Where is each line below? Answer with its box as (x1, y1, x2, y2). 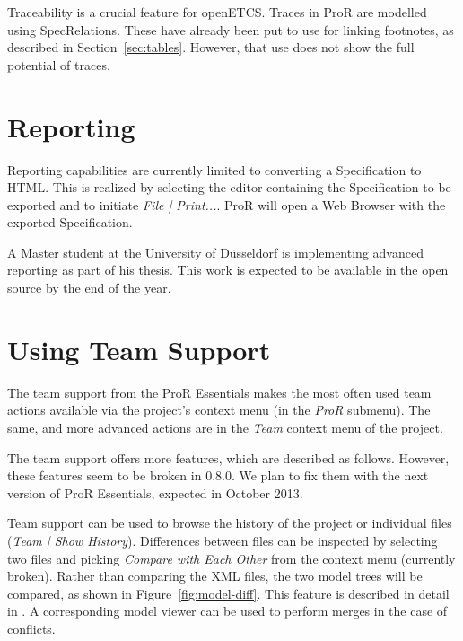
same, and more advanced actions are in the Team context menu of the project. (7, 417, 443, 436)
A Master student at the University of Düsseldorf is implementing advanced (7, 242, 424, 261)
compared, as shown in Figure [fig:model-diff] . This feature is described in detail (7, 584, 450, 602)
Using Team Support (7, 330, 271, 367)
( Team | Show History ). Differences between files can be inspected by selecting (7, 531, 438, 549)
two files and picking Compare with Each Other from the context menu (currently (7, 549, 456, 567)
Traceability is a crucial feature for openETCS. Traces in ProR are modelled (7, 3, 427, 21)
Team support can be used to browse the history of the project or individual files (7, 514, 452, 532)
